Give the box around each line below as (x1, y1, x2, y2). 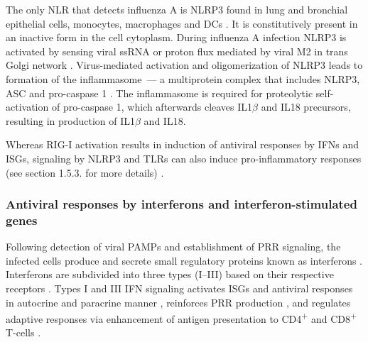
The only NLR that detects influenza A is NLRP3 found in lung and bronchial (6, 2, 348, 16)
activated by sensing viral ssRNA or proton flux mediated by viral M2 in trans (6, 43, 348, 58)
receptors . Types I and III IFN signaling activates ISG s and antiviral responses (6, 281, 353, 296)
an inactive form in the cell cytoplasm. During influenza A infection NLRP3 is (6, 30, 347, 45)
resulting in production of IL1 (6, 113, 135, 128)
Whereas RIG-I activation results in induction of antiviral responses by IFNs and (6, 137, 359, 152)
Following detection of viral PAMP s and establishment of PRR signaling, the (6, 239, 341, 254)
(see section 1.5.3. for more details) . (6, 165, 164, 180)
